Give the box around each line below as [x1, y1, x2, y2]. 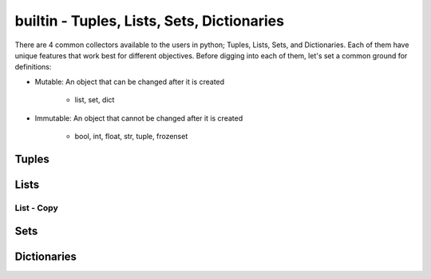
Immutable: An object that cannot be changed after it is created [34, 113, 243, 123]
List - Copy [14, 202, 59, 213]
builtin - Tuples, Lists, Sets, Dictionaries [14, 12, 285, 30]
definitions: [14, 62, 52, 72]
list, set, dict [74, 95, 115, 105]
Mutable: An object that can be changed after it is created [34, 77, 225, 86]
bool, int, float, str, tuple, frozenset [74, 131, 188, 141]
